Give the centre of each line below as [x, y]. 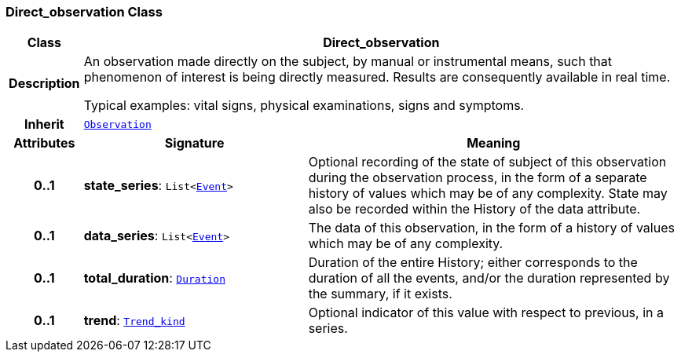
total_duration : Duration [154, 278]
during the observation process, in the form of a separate [478, 178]
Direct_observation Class [84, 12]
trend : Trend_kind [134, 321]
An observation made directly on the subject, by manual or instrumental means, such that [348, 62]
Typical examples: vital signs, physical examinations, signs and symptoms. [304, 106]
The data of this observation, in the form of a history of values [491, 228]
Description [44, 84]
